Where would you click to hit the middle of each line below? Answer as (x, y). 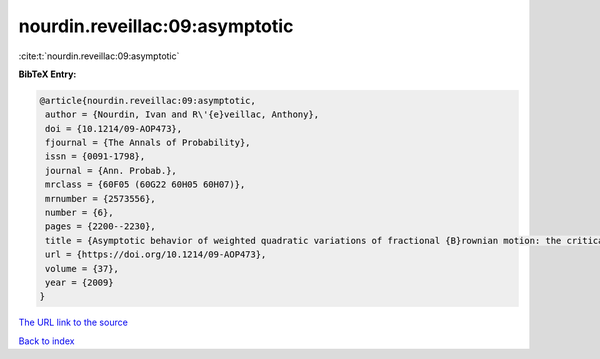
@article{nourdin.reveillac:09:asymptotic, (148, 100)
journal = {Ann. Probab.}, (111, 170)
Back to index (46, 341)
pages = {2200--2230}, (101, 226)
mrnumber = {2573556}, (101, 198)
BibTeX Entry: (47, 74)
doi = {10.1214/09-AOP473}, (114, 128)
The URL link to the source (73, 322)
